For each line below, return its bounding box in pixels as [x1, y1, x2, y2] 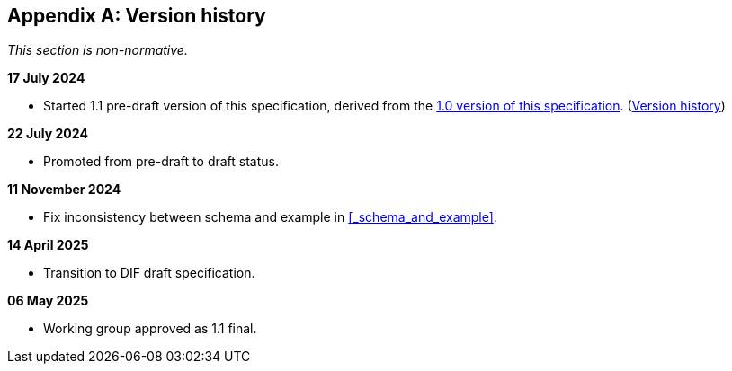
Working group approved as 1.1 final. [43, 321, 257, 337]
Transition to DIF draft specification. [43, 265, 255, 281]
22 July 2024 [7, 126, 88, 142]
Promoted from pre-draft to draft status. [43, 154, 279, 170]
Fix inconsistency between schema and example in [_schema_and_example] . [43, 209, 497, 225]
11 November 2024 [7, 181, 121, 198]
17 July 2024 [7, 70, 85, 86]
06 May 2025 [7, 293, 89, 309]
